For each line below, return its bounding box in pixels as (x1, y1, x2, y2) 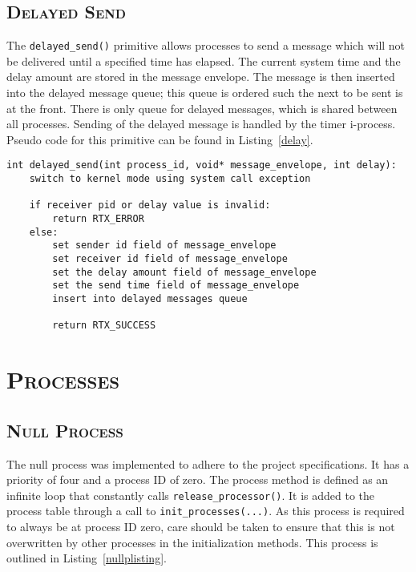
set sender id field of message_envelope (52, 240, 277, 252)
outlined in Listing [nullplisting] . (6, 550, 167, 566)
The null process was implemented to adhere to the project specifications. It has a (6, 455, 410, 472)
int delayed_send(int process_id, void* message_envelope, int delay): (6, 159, 397, 171)
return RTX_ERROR (52, 213, 144, 225)
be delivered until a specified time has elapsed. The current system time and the (6, 52, 401, 69)
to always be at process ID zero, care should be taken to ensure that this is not (6, 518, 395, 535)
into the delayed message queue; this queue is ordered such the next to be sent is (6, 84, 403, 101)
